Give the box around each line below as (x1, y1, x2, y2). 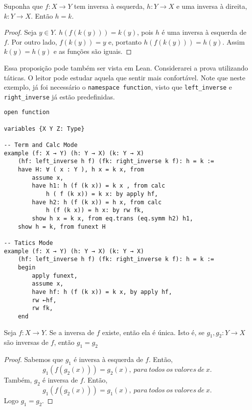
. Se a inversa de (45, 327, 94, 337)
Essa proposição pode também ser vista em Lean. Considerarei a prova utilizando (4, 62, 248, 72)
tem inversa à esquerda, (74, 1, 145, 11)
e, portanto (108, 36, 142, 47)
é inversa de (42, 374, 78, 385)
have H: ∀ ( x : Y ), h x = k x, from (18, 166, 144, 173)
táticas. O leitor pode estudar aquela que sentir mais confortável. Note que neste (4, 72, 246, 82)
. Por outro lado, (7, 36, 57, 47)
